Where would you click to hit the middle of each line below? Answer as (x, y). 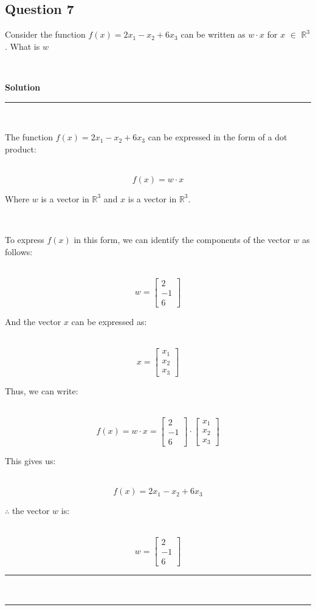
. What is (22, 46)
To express (25, 240)
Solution (23, 87)
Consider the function (45, 34)
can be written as (213, 34)
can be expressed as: (109, 322)
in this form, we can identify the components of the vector (182, 240)
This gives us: (30, 460)
